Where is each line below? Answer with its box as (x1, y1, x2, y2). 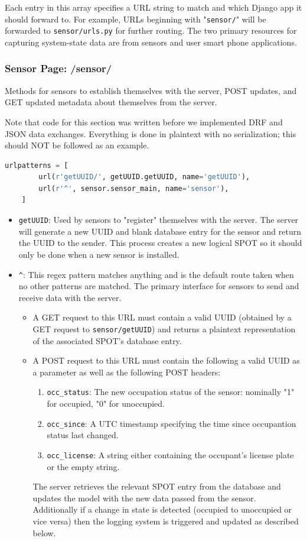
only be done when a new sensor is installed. (18, 248, 179, 260)
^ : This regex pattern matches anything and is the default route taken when (18, 268, 294, 280)
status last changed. (47, 429, 119, 441)
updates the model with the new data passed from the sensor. (32, 491, 256, 504)
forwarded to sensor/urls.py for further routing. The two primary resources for (5, 24, 297, 37)
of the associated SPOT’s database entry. (32, 334, 182, 346)
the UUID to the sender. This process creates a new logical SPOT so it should (18, 237, 302, 249)
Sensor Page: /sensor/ (5, 61, 112, 76)
